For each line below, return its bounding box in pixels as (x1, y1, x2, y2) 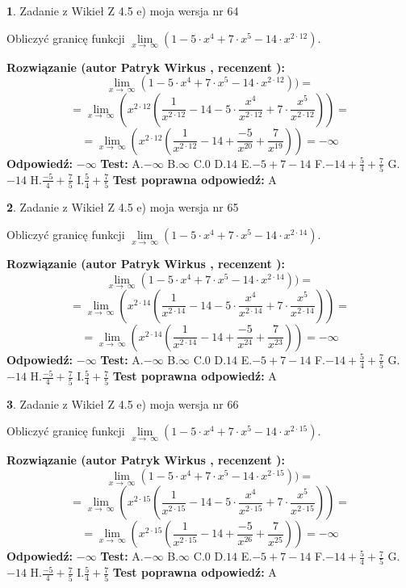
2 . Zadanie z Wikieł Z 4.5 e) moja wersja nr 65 (6, 199, 239, 216)
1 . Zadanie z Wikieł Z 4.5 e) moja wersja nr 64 (6, 2, 239, 19)
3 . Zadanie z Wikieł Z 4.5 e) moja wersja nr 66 (6, 395, 239, 412)
